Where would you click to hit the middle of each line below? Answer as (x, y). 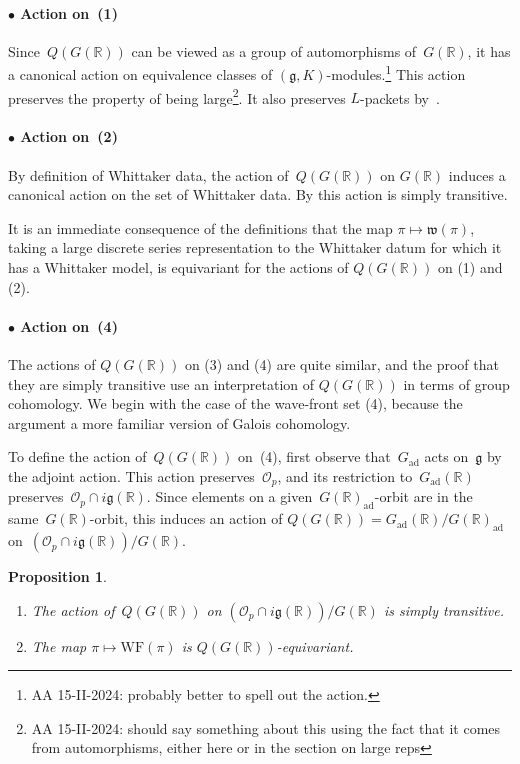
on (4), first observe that (314, 456)
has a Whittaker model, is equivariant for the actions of (178, 267)
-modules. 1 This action (396, 73)
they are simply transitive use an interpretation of (161, 383)
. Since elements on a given (229, 496)
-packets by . (400, 97)
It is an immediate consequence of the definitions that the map (200, 227)
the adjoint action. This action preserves (131, 476)
